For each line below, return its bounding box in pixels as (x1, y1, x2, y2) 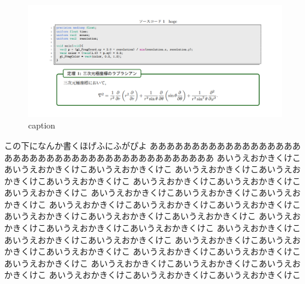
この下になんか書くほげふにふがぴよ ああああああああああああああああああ (4, 139, 301, 151)
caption (28, 119, 56, 131)
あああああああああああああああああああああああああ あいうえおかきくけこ (4, 151, 301, 163)
